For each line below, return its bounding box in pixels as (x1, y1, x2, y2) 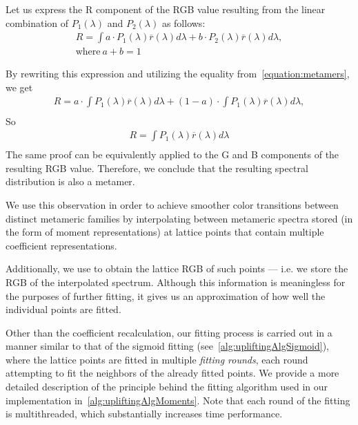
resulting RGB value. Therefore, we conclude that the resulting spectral (6, 160, 308, 175)
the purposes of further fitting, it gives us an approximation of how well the (6, 288, 326, 303)
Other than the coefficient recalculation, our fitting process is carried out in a (6, 325, 332, 339)
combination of (6, 15, 69, 30)
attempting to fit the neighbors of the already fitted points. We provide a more (6, 366, 339, 380)
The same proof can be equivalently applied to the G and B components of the (6, 147, 339, 162)
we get (6, 79, 33, 94)
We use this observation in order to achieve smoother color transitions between (6, 197, 339, 211)
